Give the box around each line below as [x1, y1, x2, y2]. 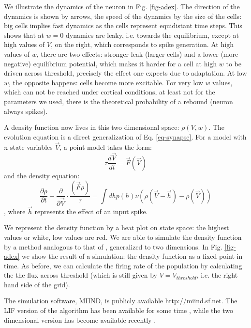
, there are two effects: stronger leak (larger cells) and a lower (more [36, 48, 238, 59]
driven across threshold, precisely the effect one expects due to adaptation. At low [4, 68, 247, 78]
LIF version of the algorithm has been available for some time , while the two [4, 305, 233, 315]
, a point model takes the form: [59, 142, 152, 152]
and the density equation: [4, 170, 80, 180]
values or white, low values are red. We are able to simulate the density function [4, 232, 242, 242]
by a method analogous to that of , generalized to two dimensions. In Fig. [4, 241, 222, 251]
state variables [10, 142, 53, 152]
